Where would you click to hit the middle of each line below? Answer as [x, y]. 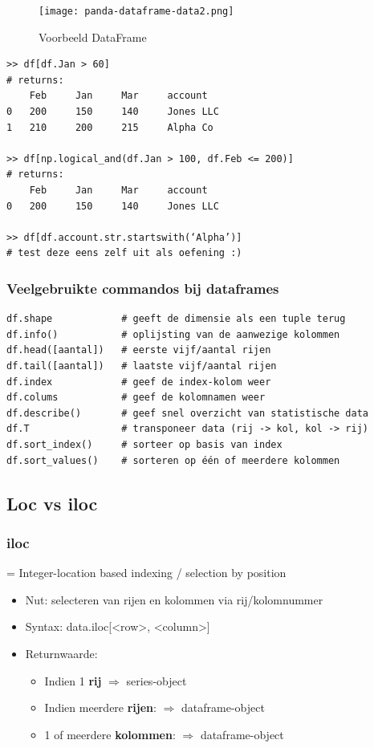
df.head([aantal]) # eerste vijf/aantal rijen [139, 350]
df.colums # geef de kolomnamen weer [136, 398]
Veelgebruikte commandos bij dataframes [143, 288]
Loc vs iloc [52, 503]
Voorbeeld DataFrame [93, 37]
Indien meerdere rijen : [100, 707]
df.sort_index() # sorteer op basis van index [144, 444]
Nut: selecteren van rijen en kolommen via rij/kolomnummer [174, 599]
